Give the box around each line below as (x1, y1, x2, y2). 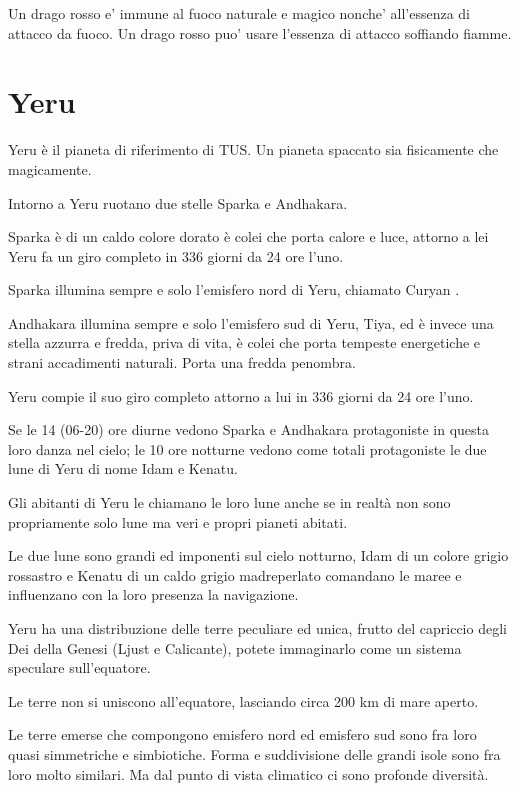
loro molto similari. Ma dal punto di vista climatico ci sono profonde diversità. (8, 763, 489, 784)
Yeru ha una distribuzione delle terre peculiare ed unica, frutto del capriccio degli (8, 618, 507, 638)
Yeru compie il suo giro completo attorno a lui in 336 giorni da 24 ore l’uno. (8, 385, 474, 406)
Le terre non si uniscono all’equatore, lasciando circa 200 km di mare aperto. (8, 690, 479, 711)
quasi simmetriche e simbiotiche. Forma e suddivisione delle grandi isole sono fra (8, 743, 501, 764)
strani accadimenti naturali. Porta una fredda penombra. (8, 352, 356, 373)
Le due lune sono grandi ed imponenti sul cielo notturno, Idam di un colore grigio (8, 545, 509, 566)
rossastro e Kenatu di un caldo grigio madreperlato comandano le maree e (8, 564, 462, 585)
